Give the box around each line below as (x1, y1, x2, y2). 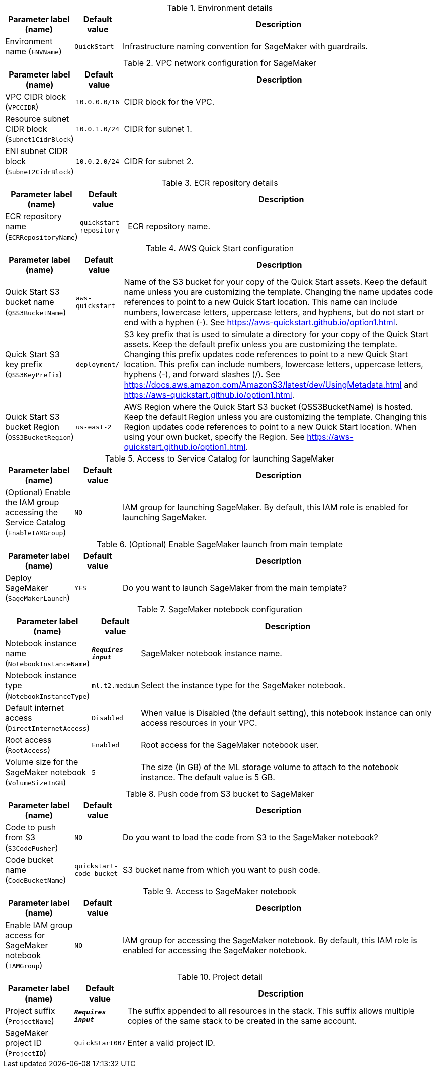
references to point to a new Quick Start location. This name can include (124, 297, 398, 307)
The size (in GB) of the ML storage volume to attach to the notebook (141, 762, 399, 772)
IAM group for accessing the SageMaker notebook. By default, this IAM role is (123, 935, 417, 945)
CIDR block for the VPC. (124, 97, 215, 107)
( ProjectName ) (5, 1016, 54, 1026)
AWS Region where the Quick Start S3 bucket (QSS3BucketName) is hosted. (124, 402, 413, 412)
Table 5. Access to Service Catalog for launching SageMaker (105, 453, 335, 464)
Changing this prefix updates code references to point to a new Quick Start (124, 349, 408, 359)
